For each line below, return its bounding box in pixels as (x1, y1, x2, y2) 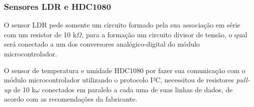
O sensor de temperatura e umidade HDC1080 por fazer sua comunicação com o (4, 65, 246, 75)
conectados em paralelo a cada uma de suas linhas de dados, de (42, 84, 233, 94)
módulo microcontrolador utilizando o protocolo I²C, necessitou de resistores (4, 75, 234, 85)
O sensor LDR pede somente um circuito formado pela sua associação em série (4, 20, 241, 30)
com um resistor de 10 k (4, 29, 77, 39)
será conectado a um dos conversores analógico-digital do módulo (4, 39, 200, 49)
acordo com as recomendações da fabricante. (4, 94, 138, 104)
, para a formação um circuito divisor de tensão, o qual (82, 29, 248, 39)
